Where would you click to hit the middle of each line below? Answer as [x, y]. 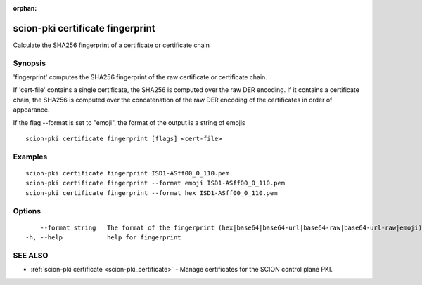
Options [27, 211]
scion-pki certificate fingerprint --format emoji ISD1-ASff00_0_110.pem [155, 183]
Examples [30, 157]
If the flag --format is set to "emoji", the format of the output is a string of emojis [129, 122]
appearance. [31, 110]
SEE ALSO [31, 255]
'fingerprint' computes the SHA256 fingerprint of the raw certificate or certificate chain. [140, 77]
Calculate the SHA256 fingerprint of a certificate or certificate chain [111, 45]
